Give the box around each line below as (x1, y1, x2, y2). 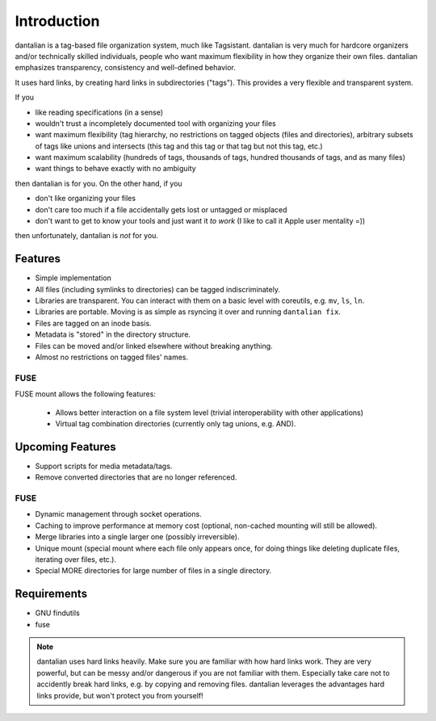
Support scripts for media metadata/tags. (35, 461, 173, 471)
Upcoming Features (15, 440, 116, 454)
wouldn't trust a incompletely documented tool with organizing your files (35, 118, 276, 128)
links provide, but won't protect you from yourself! (36, 690, 203, 700)
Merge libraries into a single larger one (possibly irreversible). (35, 532, 240, 542)
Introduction (15, 12, 100, 30)
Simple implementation (35, 273, 112, 283)
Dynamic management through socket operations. (35, 509, 202, 519)
